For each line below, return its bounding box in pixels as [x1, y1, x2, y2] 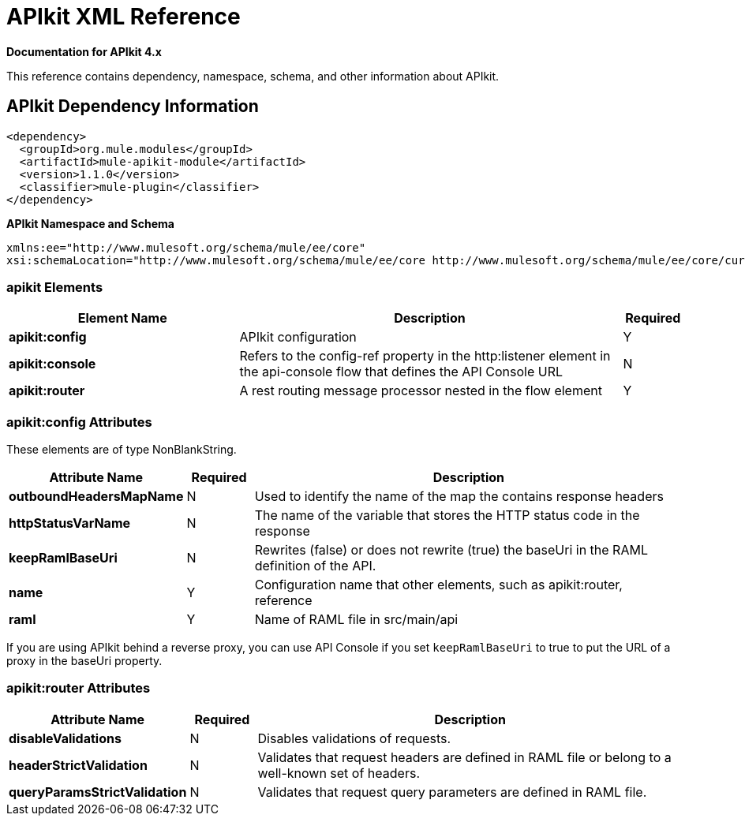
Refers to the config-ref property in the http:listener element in [239, 348, 611, 364]
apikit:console [9, 356, 96, 372]
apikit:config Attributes [6, 413, 152, 430]
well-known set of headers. [257, 764, 420, 781]
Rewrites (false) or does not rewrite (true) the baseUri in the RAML [254, 542, 648, 559]
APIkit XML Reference [6, 3, 241, 30]
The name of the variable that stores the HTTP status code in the [254, 507, 640, 524]
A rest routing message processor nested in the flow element [239, 383, 602, 399]
